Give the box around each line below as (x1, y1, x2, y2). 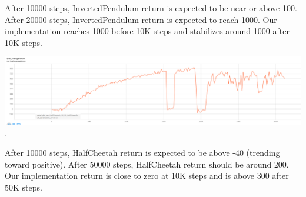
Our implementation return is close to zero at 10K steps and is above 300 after (5, 169, 289, 182)
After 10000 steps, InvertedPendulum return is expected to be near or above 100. (5, 2, 297, 14)
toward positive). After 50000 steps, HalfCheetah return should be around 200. (5, 158, 289, 170)
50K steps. (5, 181, 42, 193)
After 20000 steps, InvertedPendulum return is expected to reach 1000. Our (5, 13, 277, 25)
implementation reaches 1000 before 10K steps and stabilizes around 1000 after (5, 25, 290, 37)
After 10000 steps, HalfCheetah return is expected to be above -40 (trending (5, 146, 280, 159)
